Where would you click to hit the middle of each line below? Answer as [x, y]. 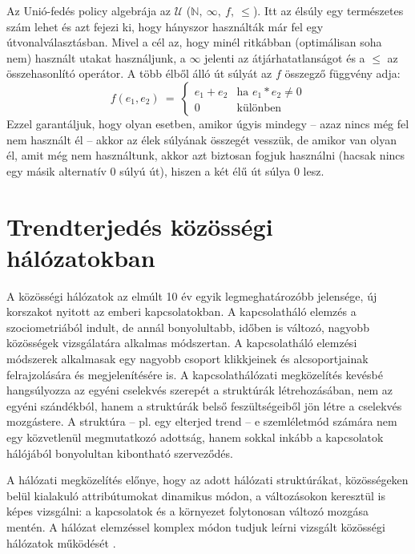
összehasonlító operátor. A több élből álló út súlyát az [139, 73]
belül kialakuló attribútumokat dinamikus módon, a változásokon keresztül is [196, 495]
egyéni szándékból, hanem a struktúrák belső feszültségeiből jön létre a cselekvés [204, 405]
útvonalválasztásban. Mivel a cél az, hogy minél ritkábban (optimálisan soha [194, 42]
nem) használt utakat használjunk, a [96, 57]
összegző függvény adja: [342, 73]
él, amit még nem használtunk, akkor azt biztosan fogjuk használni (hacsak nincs [206, 155]
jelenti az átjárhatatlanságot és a [285, 57]
